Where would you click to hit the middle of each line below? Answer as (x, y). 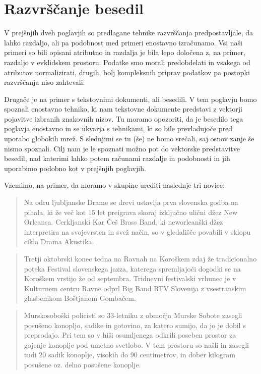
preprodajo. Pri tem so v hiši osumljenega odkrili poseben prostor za (130, 335)
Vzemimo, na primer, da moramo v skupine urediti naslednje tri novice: (114, 185)
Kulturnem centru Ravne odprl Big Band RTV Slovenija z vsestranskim (135, 288)
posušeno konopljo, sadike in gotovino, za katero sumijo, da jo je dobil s (135, 325)
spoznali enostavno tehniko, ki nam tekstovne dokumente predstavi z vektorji (123, 109)
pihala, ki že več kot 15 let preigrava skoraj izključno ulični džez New (131, 212)
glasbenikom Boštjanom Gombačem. (80, 298)
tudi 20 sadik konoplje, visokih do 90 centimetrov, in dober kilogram (129, 355)
